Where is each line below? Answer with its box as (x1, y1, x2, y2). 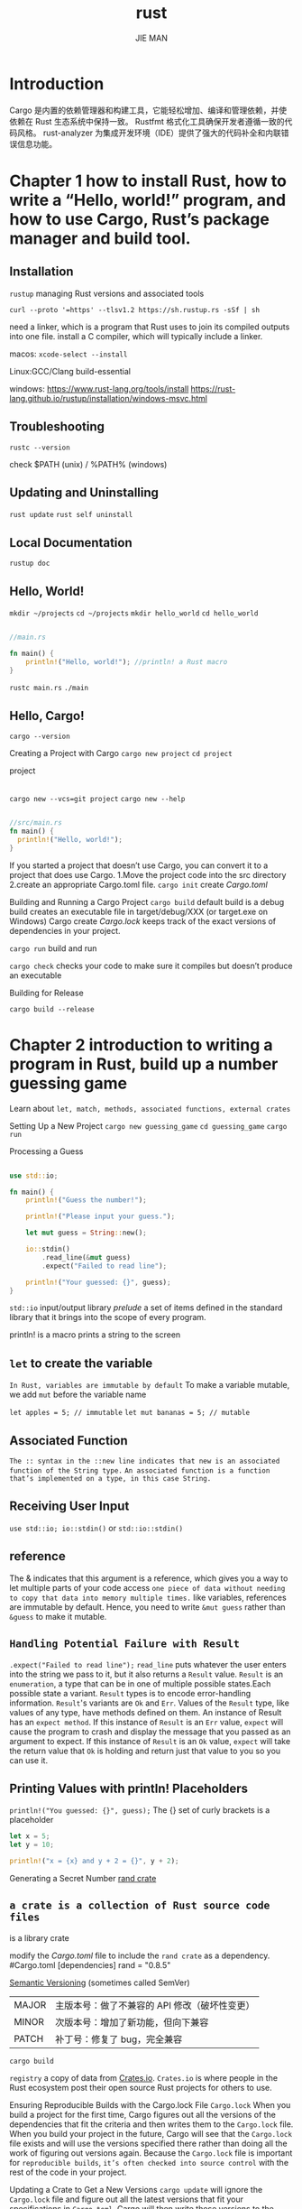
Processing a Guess (9, 1145, 84, 1157)
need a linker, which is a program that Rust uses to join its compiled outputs (9, 321, 290, 332)
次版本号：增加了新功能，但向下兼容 (55, 2016, 209, 2029)
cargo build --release (9, 1004, 95, 1013)
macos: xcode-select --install (9, 348, 128, 359)
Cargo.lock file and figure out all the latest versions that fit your (9, 2194, 243, 2204)
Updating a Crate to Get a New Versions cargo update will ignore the (9, 2184, 263, 2195)
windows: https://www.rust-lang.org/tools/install (9, 383, 189, 394)
